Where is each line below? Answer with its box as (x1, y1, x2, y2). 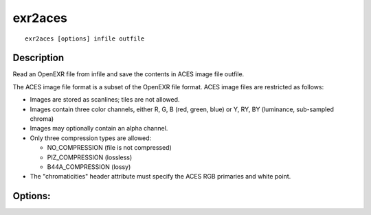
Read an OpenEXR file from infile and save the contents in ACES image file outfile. (12, 70, 245, 78)
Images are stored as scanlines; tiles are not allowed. (30, 95, 180, 104)
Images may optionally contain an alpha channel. (30, 124, 168, 133)
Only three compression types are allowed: (30, 134, 152, 142)
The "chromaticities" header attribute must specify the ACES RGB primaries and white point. (30, 172, 291, 181)
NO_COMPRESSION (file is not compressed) (47, 144, 172, 152)
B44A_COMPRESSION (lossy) (47, 162, 131, 171)
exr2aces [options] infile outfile (25, 34, 145, 43)
